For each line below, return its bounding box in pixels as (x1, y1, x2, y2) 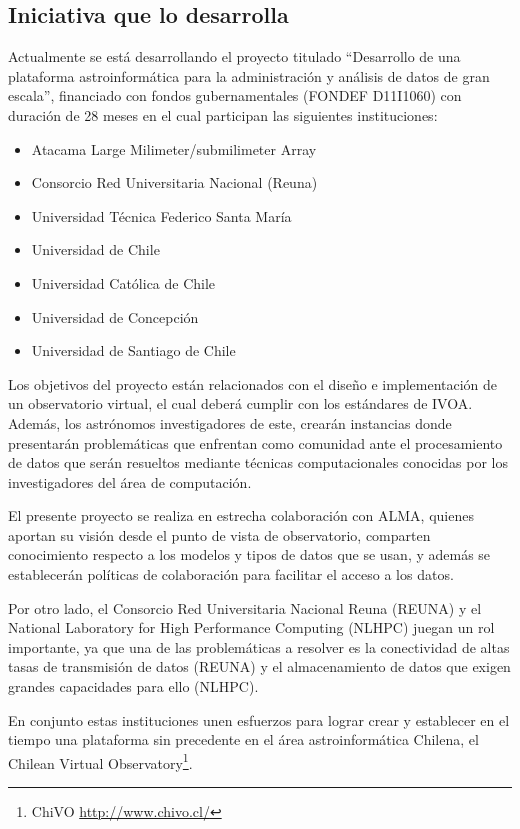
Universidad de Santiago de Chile (31, 340, 236, 361)
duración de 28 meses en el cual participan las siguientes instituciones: (8, 104, 438, 125)
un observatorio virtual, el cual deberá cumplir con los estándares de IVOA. (8, 393, 473, 414)
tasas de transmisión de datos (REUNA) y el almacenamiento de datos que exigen (8, 656, 511, 677)
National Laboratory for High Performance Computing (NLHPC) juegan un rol (8, 617, 495, 638)
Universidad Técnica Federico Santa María (31, 205, 292, 226)
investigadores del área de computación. (8, 471, 252, 492)
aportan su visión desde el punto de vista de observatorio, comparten (8, 524, 431, 545)
